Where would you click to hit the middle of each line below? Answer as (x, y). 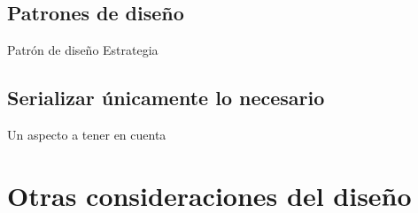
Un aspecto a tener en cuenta (87, 134)
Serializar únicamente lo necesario (166, 98)
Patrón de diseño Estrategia (83, 50)
